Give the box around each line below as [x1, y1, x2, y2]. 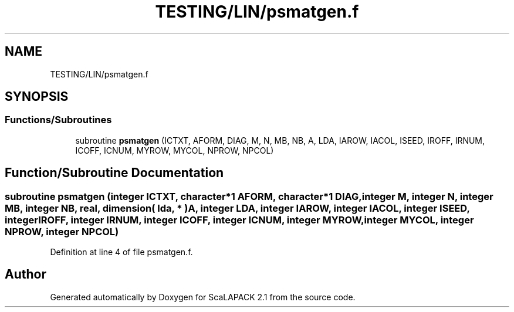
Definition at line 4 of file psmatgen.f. [50, 247, 193, 257]
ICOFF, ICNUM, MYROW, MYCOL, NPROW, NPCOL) [75, 145, 274, 155]
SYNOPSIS [5, 89, 69, 104]
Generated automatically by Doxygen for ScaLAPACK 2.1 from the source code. [50, 291, 356, 302]
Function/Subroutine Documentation [5, 165, 224, 181]
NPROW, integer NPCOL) [5, 225, 119, 238]
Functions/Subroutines [5, 114, 112, 126]
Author [5, 267, 46, 282]
